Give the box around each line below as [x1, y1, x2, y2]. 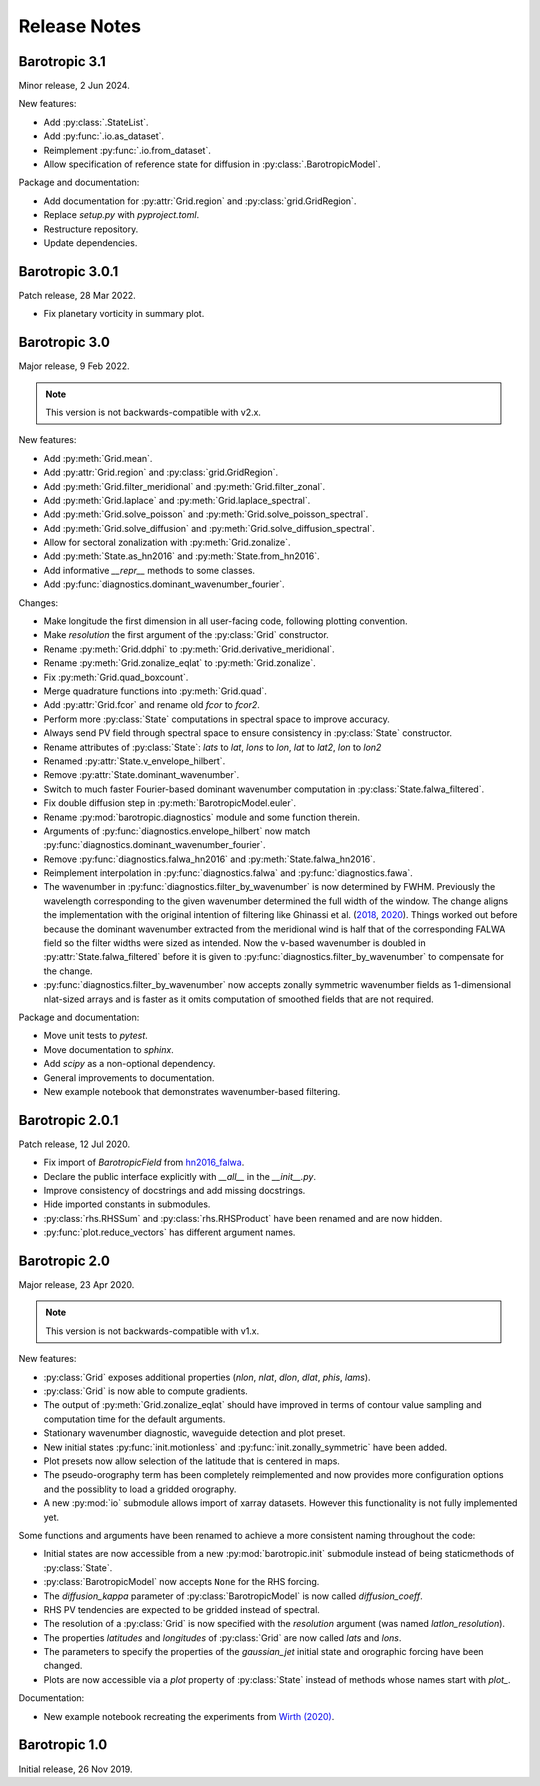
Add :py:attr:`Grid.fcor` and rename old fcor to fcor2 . [43, 699, 260, 711]
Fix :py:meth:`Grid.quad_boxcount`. [43, 671, 189, 683]
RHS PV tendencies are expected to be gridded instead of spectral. [43, 1603, 320, 1615]
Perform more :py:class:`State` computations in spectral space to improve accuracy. [43, 713, 390, 725]
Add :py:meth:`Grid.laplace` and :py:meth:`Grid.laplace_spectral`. [43, 494, 311, 506]
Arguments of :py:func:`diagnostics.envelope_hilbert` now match [43, 825, 311, 837]
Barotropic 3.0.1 [18, 263, 119, 280]
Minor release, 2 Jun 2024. [18, 80, 130, 92]
